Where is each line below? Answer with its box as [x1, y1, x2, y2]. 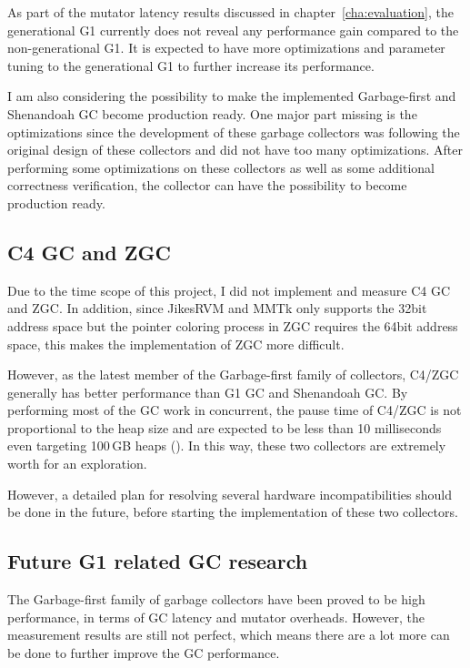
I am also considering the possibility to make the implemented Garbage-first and [7, 86, 456, 106]
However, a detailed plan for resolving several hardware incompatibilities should [7, 484, 453, 503]
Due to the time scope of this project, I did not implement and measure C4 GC [7, 280, 451, 299]
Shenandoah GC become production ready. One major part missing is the [7, 104, 417, 123]
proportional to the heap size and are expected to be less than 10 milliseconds [7, 418, 442, 437]
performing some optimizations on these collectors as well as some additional [7, 157, 435, 177]
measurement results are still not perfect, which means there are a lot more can [7, 625, 450, 644]
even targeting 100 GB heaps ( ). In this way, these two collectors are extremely [7, 436, 446, 455]
